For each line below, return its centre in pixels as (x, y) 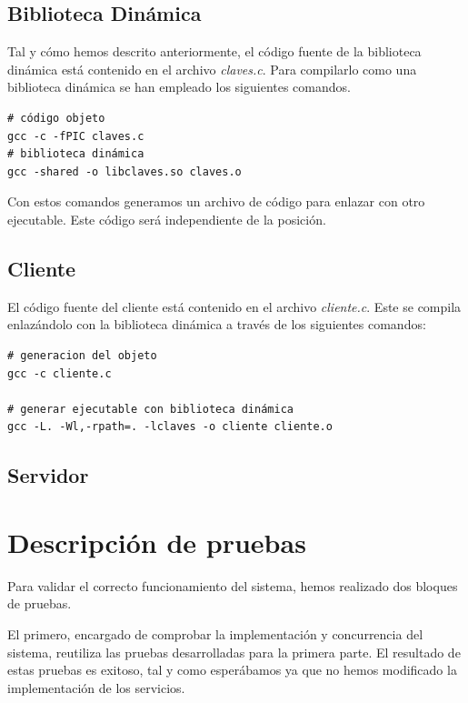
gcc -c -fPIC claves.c (76, 136)
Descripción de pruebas (157, 542)
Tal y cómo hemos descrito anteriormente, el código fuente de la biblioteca (214, 51)
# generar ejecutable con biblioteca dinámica (150, 409)
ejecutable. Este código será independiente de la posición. (167, 219)
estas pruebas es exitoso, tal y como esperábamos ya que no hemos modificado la (232, 670)
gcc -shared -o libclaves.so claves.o (124, 171)
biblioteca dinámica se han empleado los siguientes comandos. (179, 87)
